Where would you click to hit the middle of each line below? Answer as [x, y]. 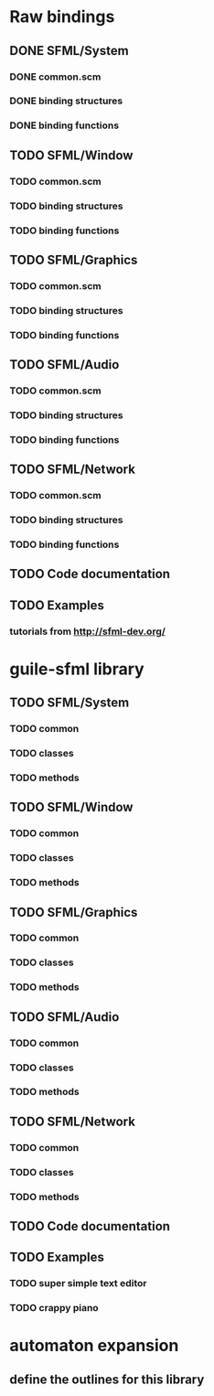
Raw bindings [62, 17]
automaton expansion [94, 1346]
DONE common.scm [55, 77]
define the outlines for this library [107, 1379]
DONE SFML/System [70, 51]
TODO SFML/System [70, 703]
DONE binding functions [64, 125]
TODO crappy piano [54, 1308]
